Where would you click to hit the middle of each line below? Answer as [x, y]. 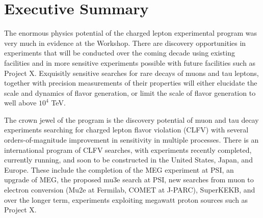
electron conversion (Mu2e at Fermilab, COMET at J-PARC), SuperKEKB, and [130, 190]
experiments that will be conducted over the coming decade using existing [120, 53]
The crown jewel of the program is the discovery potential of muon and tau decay [131, 119]
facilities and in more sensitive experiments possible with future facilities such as [130, 62]
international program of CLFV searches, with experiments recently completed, [128, 149]
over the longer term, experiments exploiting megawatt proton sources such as [126, 199]
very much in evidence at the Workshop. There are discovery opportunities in [125, 43]
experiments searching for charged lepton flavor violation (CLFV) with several [126, 130]
